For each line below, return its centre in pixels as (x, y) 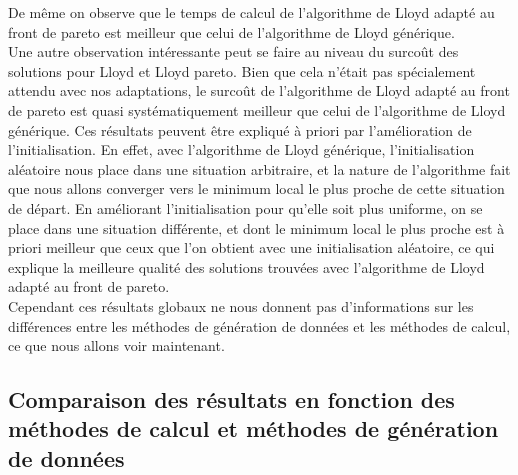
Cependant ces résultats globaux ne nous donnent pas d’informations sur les (241, 305)
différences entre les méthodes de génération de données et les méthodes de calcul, (259, 325)
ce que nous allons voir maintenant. (116, 345)
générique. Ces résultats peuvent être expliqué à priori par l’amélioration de (240, 129)
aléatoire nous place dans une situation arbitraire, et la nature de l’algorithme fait (259, 168)
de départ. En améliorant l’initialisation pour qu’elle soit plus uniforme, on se (245, 207)
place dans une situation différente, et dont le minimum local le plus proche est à (256, 227)
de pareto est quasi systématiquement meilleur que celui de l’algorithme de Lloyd (257, 109)
